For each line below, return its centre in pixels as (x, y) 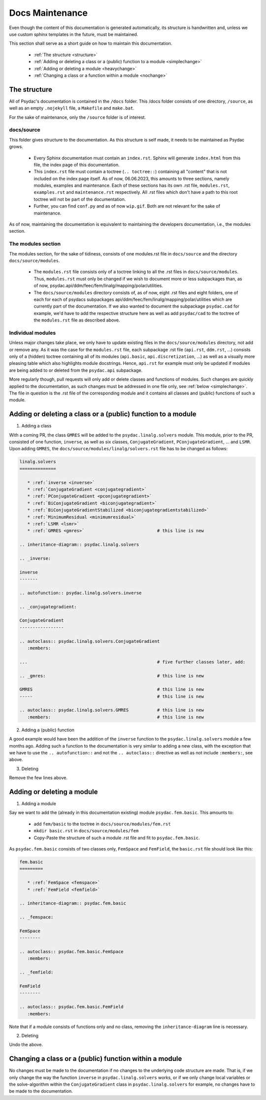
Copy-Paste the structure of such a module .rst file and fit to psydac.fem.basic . (117, 838)
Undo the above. (26, 1045)
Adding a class (36, 426)
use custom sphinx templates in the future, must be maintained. (74, 34)
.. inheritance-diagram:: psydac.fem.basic (73, 903)
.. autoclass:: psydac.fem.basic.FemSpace (71, 952)
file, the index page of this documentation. (77, 165)
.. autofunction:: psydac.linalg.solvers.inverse (81, 593)
